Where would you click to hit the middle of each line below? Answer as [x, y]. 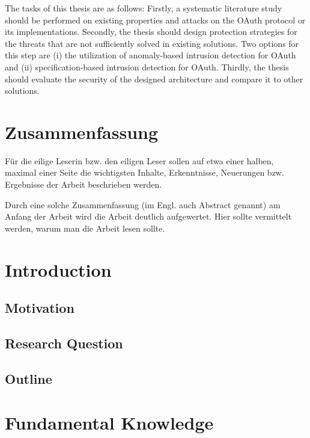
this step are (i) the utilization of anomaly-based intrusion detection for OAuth [150, 55]
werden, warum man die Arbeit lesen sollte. [85, 228]
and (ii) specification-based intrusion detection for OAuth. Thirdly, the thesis [147, 66]
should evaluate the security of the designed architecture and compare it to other [154, 79]
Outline [29, 378]
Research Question [64, 343]
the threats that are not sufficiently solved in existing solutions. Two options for [152, 43]
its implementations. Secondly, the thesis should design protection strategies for [151, 32]
